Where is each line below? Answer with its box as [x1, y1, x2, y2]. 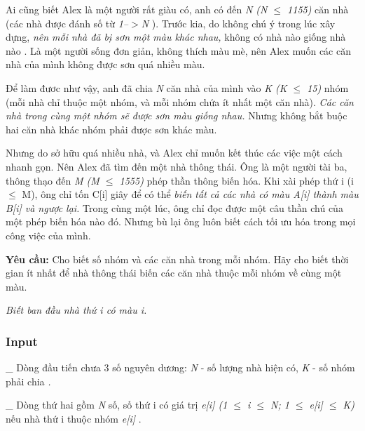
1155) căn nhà [287, 2, 349, 16]
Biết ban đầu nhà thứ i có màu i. [6, 303, 147, 317]
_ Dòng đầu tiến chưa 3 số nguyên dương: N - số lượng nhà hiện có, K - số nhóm [6, 360, 355, 375]
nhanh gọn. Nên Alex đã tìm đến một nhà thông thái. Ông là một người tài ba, [6, 159, 347, 173]
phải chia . [6, 373, 51, 388]
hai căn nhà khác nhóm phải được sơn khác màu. [6, 121, 217, 136]
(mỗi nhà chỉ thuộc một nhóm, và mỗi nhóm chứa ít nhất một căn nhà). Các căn [6, 94, 354, 109]
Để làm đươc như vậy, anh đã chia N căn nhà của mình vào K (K [6, 80, 287, 95]
